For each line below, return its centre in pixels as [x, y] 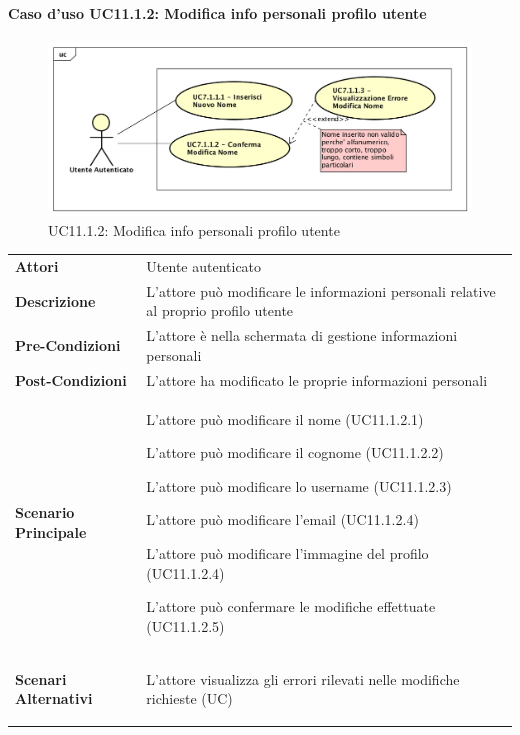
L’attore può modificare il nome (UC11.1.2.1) [285, 418]
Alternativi [54, 698]
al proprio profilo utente [220, 310]
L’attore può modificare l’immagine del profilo [287, 552]
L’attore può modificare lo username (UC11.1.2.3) [299, 485]
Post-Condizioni [71, 379]
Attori [37, 266]
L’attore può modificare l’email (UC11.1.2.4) [282, 519]
